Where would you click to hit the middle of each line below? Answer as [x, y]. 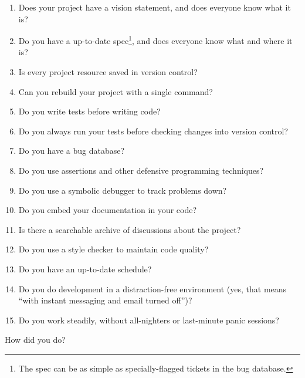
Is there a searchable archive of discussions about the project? [130, 229]
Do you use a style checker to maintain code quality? [113, 249]
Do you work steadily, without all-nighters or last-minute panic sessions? [149, 320]
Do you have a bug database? [72, 151]
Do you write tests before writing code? [89, 111]
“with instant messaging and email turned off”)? [105, 300]
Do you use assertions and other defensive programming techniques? [141, 170]
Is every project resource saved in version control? [108, 72]
